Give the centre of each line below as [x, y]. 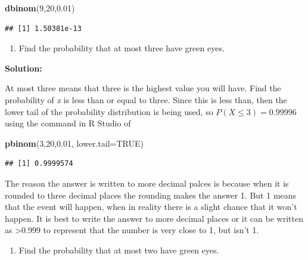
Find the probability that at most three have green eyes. [122, 48]
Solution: [24, 68]
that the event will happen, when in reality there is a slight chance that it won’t [151, 207]
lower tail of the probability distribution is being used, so [109, 111]
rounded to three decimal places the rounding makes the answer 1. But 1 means [151, 195]
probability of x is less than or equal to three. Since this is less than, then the [146, 99]
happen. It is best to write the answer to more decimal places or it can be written [154, 218]
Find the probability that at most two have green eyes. [119, 250]
